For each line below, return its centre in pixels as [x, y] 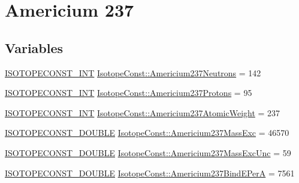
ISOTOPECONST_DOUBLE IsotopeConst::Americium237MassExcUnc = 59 [148, 152]
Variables [34, 47]
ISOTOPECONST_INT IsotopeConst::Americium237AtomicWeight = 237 [143, 112]
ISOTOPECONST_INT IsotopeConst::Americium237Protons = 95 [129, 93]
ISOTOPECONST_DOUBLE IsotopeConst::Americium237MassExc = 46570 [147, 133]
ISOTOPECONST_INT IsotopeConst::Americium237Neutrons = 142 [133, 72]
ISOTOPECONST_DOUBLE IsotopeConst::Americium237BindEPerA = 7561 [150, 173]
